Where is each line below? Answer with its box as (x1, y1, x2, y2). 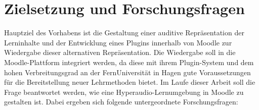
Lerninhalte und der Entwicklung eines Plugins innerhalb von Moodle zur (4, 37, 232, 47)
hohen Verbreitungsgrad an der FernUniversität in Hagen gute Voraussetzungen (4, 67, 251, 77)
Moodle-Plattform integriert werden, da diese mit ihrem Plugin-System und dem (4, 57, 254, 67)
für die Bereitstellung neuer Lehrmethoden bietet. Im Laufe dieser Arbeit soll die (4, 77, 255, 87)
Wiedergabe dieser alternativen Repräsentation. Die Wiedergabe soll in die (4, 47, 236, 58)
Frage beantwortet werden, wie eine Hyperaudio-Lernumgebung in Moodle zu (4, 86, 244, 97)
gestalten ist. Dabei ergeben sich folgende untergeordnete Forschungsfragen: (4, 96, 238, 107)
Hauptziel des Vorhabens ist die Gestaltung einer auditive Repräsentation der (4, 27, 244, 38)
